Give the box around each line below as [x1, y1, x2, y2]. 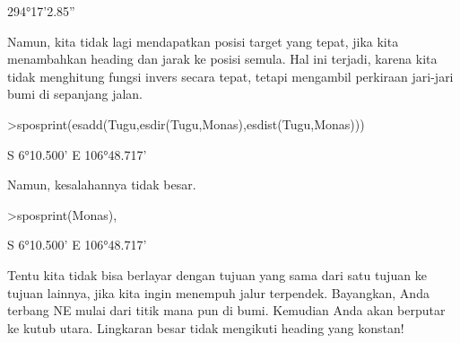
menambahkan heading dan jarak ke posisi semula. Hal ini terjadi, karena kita [7, 49, 438, 68]
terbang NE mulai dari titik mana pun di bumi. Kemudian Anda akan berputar [7, 301, 446, 320]
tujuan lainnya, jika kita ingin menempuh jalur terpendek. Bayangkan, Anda [7, 283, 430, 302]
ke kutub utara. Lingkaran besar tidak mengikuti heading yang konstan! [7, 318, 404, 337]
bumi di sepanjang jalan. [7, 84, 143, 103]
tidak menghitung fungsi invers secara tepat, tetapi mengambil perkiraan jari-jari [7, 66, 454, 85]
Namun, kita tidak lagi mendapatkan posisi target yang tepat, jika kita [7, 31, 399, 50]
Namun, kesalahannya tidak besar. [7, 175, 196, 194]
